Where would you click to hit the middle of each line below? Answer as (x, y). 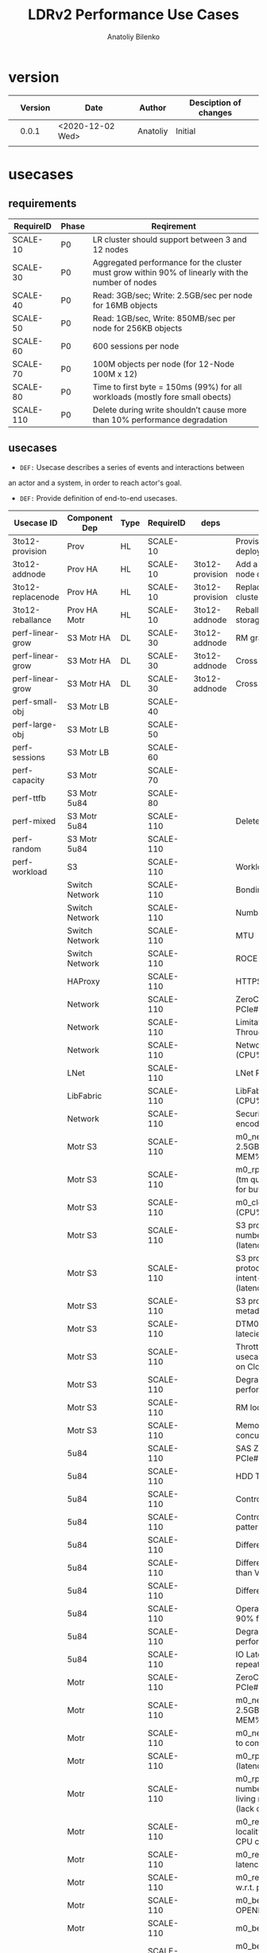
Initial (186, 131)
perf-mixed (34, 820)
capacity (29, 780)
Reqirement (174, 226)
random (27, 848)
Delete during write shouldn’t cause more (170, 409)
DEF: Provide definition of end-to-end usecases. (98, 498)
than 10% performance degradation (160, 420)
